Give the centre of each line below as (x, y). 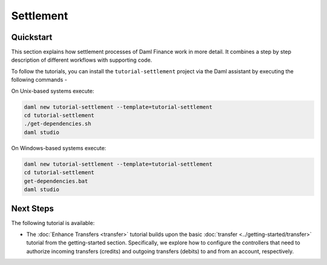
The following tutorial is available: (53, 223)
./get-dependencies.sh (58, 124)
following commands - (39, 80)
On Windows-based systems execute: (59, 148)
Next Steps (32, 209)
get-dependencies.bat (56, 181)
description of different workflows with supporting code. (82, 60)
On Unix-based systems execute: (53, 91)
